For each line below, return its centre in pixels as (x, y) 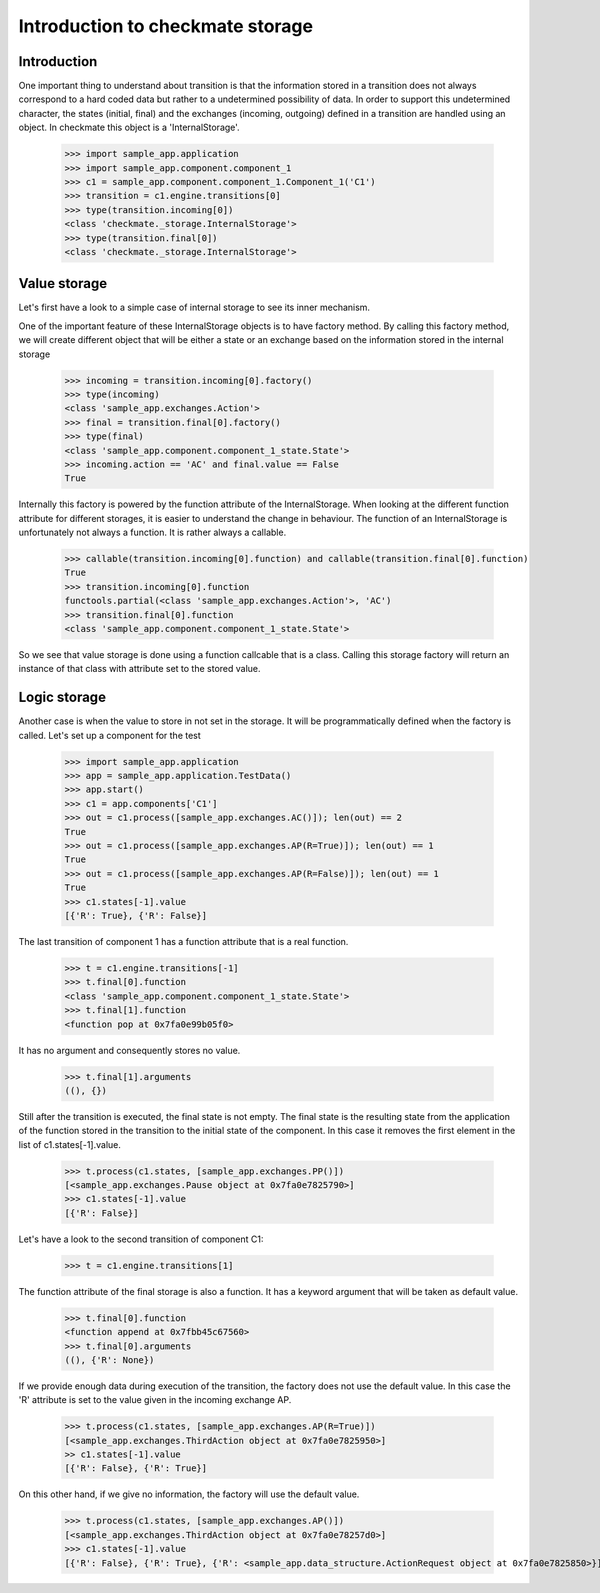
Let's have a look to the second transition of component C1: (141, 1239)
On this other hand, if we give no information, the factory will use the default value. (189, 1494)
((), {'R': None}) (109, 1359)
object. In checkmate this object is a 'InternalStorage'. (129, 127)
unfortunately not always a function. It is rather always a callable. (152, 532)
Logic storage (62, 697)
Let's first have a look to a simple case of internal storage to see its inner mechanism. (194, 307)
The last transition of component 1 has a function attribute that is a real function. (183, 941)
